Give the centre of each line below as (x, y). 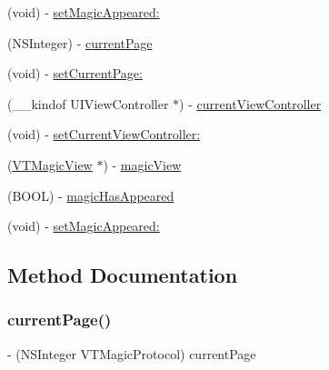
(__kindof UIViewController (88, 103)
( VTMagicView (50, 164)
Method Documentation (123, 275)
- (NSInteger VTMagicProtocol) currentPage (132, 353)
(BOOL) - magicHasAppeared (91, 195)
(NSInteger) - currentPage (80, 42)
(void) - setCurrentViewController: (104, 134)
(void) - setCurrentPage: (75, 73)
